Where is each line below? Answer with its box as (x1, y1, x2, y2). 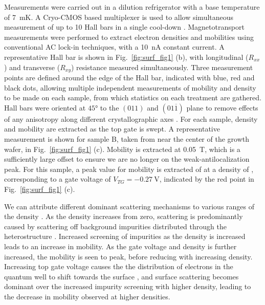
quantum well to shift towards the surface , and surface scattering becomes (4, 271, 239, 281)
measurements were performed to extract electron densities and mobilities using (4, 31, 254, 42)
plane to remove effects (186, 102, 258, 113)
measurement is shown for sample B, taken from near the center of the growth (4, 133, 250, 144)
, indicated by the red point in (159, 173, 254, 184)
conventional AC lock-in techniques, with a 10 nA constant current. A (4, 41, 225, 52)
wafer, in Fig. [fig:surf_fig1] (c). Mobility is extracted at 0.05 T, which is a (4, 143, 240, 154)
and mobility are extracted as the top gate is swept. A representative (4, 123, 220, 134)
